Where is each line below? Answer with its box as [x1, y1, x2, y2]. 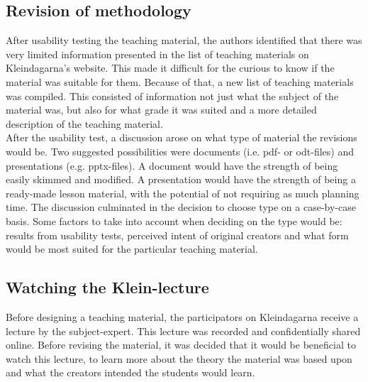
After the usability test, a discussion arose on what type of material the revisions [6, 130, 357, 145]
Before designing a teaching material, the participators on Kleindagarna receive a [6, 309, 359, 324]
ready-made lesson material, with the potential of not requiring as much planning [6, 185, 359, 200]
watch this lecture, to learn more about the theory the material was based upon [6, 351, 352, 366]
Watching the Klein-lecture [6, 276, 209, 298]
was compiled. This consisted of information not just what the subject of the [6, 88, 339, 103]
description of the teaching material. [6, 116, 163, 131]
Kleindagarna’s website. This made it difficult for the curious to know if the [6, 60, 335, 75]
